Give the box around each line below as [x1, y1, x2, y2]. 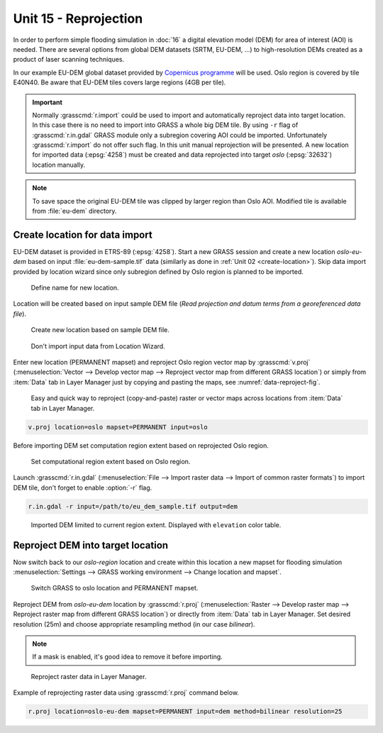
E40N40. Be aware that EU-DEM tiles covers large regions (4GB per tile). [13, 78, 226, 87]
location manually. [32, 160, 86, 169]
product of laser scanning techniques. [13, 55, 124, 64]
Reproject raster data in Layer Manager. [30, 672, 147, 680]
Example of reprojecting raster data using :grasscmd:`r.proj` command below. [13, 688, 239, 697]
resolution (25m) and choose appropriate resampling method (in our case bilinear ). [13, 619, 255, 628]
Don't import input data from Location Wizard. [30, 341, 166, 351]
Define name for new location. [30, 284, 120, 292]
